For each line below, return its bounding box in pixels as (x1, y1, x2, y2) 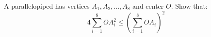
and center (132, 1, 164, 11)
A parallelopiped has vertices (4, 1, 90, 11)
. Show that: (171, 1, 208, 11)
